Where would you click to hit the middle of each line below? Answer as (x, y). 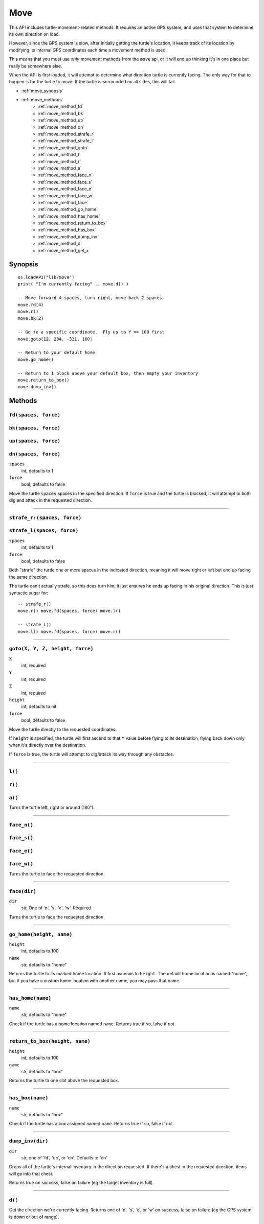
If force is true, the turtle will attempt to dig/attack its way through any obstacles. (92, 754)
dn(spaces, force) (35, 454)
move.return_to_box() (44, 380)
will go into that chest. (31, 1174)
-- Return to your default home (56, 353)
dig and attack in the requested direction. (51, 500)
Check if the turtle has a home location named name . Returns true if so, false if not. (92, 1024)
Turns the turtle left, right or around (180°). (52, 807)
